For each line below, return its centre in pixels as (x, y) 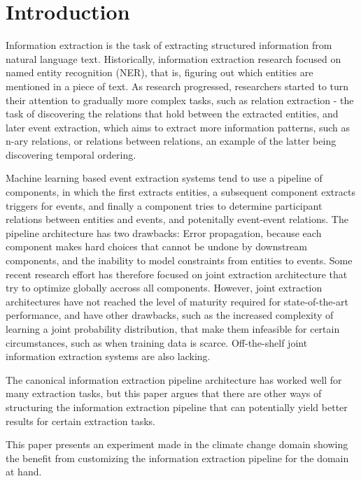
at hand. (24, 472)
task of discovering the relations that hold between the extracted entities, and (172, 114)
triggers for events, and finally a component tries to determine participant (164, 205)
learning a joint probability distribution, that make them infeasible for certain (173, 329)
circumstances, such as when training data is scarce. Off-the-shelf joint (157, 342)
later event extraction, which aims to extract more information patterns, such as (178, 127)
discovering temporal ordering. (71, 154)
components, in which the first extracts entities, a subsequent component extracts (180, 192)
